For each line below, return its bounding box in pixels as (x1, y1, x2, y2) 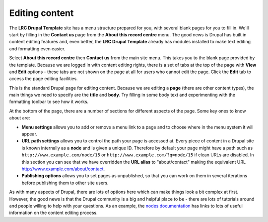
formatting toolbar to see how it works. (9, 99, 89, 105)
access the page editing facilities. (9, 76, 78, 82)
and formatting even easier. (9, 45, 66, 52)
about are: (9, 115, 30, 121)
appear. (21, 131, 37, 137)
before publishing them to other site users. (21, 180, 109, 186)
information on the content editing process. (9, 210, 98, 216)
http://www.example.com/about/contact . (21, 166, 105, 172)
